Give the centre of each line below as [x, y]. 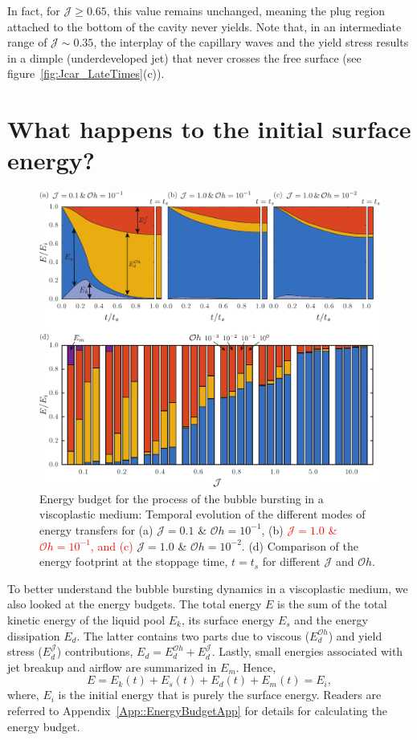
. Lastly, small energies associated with [307, 651]
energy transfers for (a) [96, 529]
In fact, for [34, 10]
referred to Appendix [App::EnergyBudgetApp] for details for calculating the [197, 710]
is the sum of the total [332, 604]
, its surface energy [228, 619]
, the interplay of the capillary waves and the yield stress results [251, 42]
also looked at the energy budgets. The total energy [135, 604]
